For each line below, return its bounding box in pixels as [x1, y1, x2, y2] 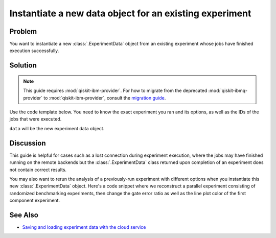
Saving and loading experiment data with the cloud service [22, 224, 146, 230]
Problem [9, 27, 37, 36]
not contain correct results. [9, 166, 66, 173]
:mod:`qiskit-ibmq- [208, 87, 248, 94]
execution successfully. [9, 47, 59, 54]
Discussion [9, 138, 46, 148]
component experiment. [9, 197, 60, 204]
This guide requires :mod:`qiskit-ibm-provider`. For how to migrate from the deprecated [23, 87, 208, 94]
